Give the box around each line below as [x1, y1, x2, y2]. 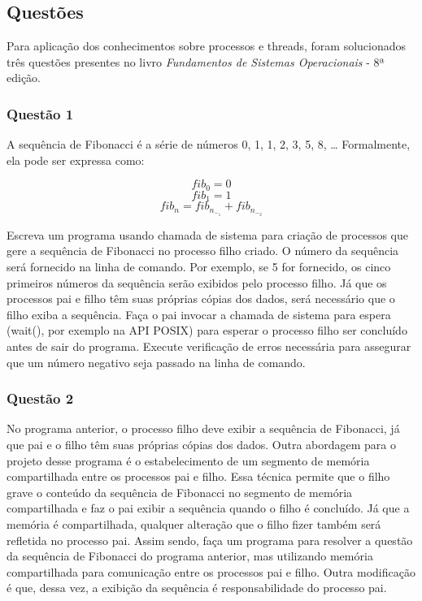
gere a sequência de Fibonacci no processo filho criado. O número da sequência [7, 242, 399, 259]
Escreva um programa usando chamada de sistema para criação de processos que [7, 226, 409, 243]
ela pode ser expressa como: [7, 151, 145, 168]
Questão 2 [7, 388, 74, 409]
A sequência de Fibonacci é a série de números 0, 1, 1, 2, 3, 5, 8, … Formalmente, [7, 136, 411, 153]
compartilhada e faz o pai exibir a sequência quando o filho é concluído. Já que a [7, 499, 410, 517]
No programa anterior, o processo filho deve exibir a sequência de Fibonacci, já [7, 420, 400, 437]
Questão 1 [7, 103, 74, 123]
